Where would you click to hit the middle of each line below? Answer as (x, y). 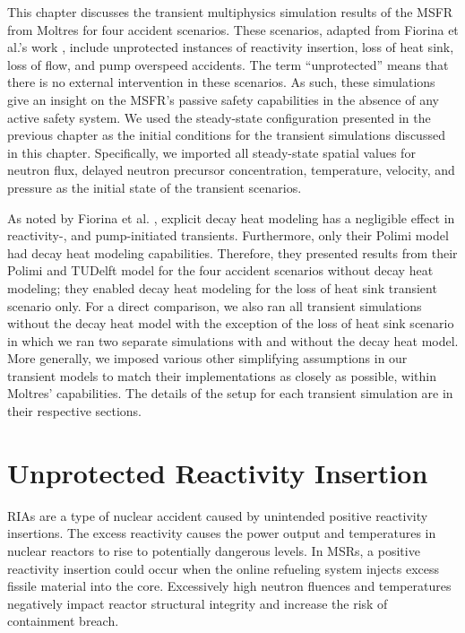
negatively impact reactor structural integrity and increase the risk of (198, 603)
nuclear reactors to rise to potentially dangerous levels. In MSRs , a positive (214, 550)
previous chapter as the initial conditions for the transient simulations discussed (226, 135)
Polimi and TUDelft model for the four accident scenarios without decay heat (220, 270)
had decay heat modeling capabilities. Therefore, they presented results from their (232, 252)
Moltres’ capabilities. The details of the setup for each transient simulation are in (230, 393)
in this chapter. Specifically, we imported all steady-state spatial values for (211, 152)
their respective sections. (75, 411)
